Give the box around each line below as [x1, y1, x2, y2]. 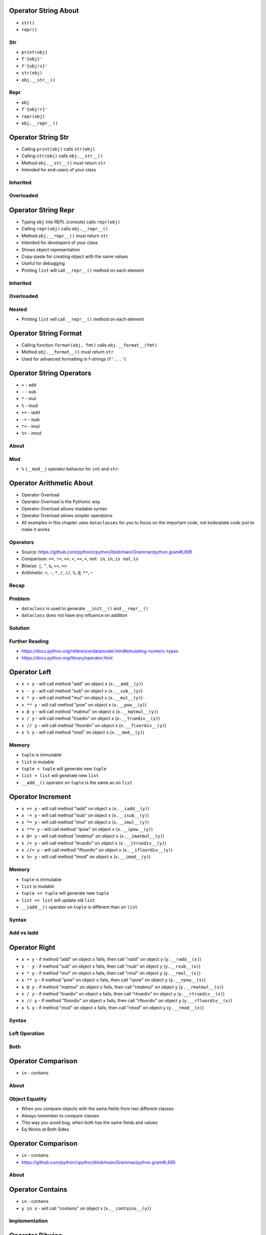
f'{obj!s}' [21, 63, 48, 69]
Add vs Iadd [9, 929, 38, 936]
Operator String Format [9, 329, 82, 337]
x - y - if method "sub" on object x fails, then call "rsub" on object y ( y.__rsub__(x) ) [21, 963, 201, 969]
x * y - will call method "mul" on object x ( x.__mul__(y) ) [21, 695, 143, 701]
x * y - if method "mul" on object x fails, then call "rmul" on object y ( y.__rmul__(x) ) [21, 970, 201, 976]
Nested [9, 306, 27, 313]
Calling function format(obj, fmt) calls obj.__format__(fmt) [21, 342, 158, 348]
